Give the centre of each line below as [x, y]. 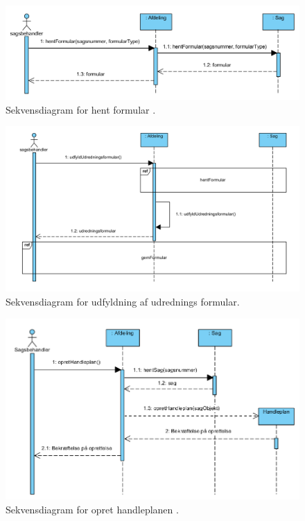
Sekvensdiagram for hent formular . [81, 109]
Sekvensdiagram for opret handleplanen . [92, 509]
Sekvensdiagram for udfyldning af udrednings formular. [123, 302]
